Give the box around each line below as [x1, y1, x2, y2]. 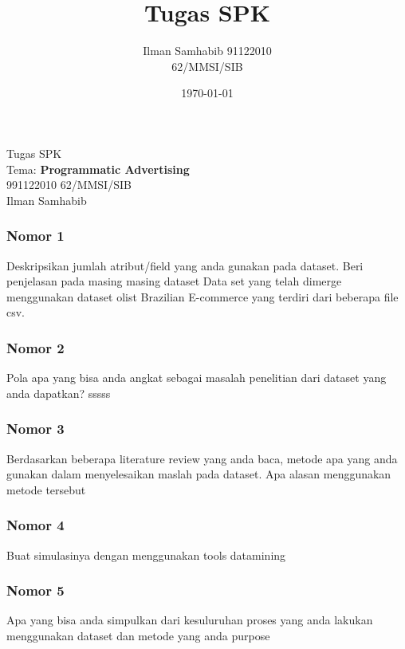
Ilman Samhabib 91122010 [143, 42, 272, 59]
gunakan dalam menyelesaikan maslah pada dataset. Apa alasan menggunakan [6, 466, 391, 482]
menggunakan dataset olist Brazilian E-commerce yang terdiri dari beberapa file [6, 288, 399, 305]
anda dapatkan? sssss [6, 384, 111, 401]
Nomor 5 [6, 580, 65, 600]
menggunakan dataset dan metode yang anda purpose [6, 627, 270, 643]
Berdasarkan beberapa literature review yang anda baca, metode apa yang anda [6, 450, 398, 466]
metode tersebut [6, 481, 86, 498]
